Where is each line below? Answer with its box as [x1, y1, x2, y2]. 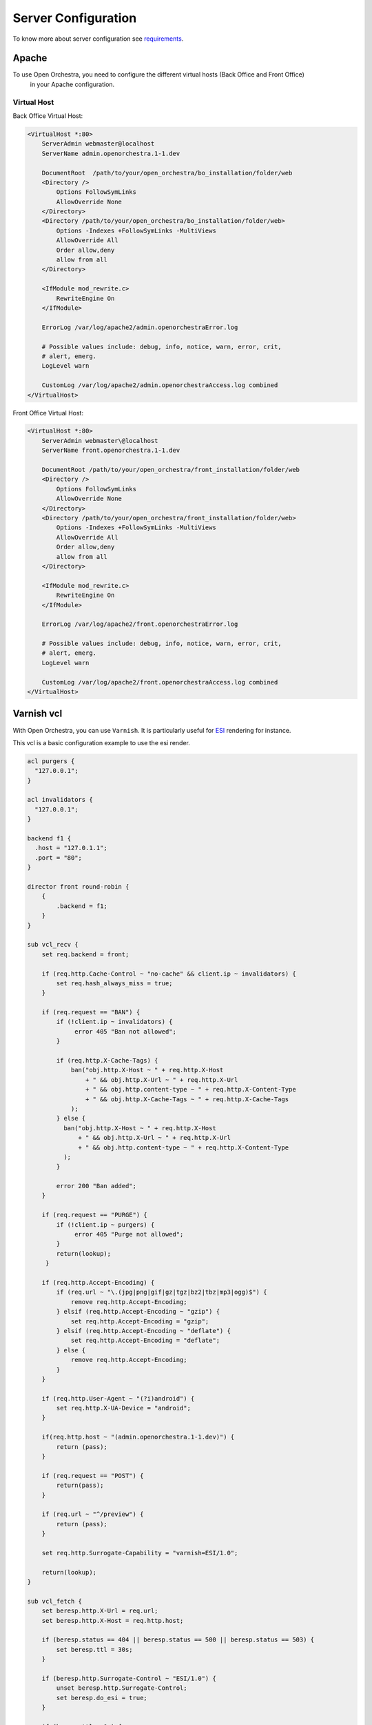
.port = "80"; [34, 854, 83, 862]
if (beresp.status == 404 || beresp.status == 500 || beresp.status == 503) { [41, 1636, 315, 1644]
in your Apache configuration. [30, 80, 115, 88]
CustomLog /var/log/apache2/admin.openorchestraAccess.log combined [41, 382, 278, 389]
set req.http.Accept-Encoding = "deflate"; [70, 1337, 220, 1345]
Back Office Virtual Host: [12, 111, 83, 120]
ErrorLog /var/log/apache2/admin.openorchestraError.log [41, 323, 238, 331]
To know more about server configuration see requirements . [12, 34, 184, 43]
